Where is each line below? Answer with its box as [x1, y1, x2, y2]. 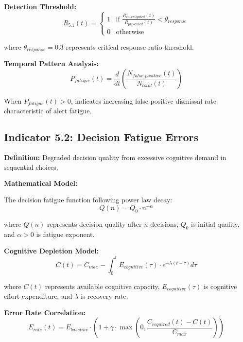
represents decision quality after [47, 219, 142, 229]
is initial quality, [191, 219, 240, 229]
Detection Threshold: [4, 1, 76, 11]
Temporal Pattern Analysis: [4, 58, 99, 69]
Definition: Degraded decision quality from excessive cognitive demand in [4, 152, 226, 162]
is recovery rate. [80, 291, 128, 301]
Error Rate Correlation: [4, 307, 86, 317]
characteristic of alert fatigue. [4, 106, 92, 116]
